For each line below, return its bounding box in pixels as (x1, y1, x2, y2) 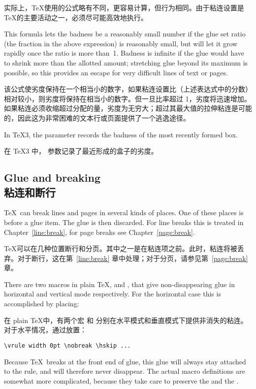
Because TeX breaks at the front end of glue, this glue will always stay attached (4, 356, 246, 366)
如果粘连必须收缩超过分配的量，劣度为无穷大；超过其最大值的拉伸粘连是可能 (4, 103, 252, 113)
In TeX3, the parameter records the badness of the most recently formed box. (4, 129, 238, 139)
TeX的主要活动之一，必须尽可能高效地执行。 (4, 12, 148, 22)
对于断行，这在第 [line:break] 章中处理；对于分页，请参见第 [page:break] (17, 253, 248, 263)
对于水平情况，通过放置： (4, 324, 87, 335)
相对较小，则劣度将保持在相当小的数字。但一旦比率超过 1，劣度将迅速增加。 (4, 93, 251, 103)
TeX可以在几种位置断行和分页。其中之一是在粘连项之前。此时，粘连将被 (4, 243, 237, 254)
